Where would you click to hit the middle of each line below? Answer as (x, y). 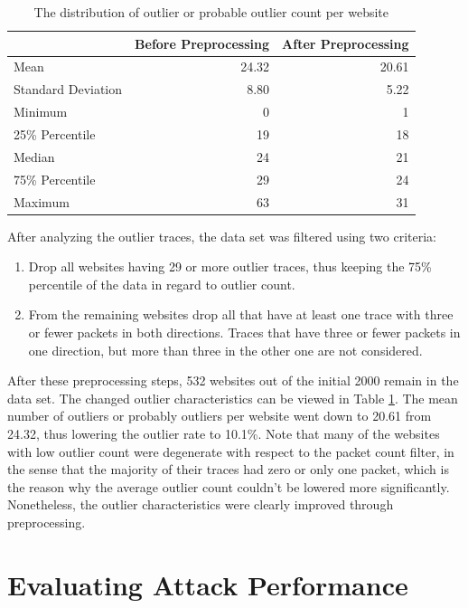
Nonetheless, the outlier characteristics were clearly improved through (201, 504)
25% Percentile (55, 133)
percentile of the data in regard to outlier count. (162, 284)
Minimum (41, 112)
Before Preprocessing (202, 43)
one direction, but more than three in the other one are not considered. (225, 350)
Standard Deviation (68, 89)
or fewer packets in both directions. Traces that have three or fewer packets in (244, 332)
